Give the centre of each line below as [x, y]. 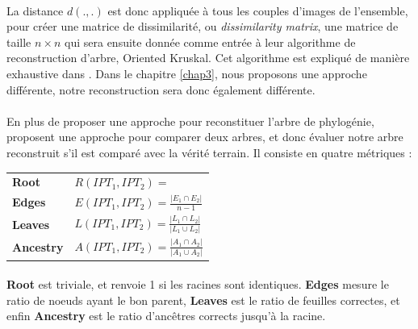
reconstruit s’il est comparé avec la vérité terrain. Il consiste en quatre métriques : [209, 152]
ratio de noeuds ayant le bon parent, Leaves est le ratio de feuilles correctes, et [203, 300]
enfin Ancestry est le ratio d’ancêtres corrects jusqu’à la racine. [166, 316]
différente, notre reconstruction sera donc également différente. [161, 89]
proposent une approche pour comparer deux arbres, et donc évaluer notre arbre [205, 137]
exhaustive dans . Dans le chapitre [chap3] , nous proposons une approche [187, 73]
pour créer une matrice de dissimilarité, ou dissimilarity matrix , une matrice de [203, 26]
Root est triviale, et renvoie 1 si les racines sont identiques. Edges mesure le [198, 284]
